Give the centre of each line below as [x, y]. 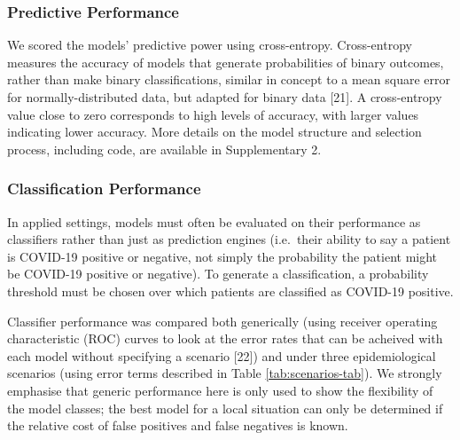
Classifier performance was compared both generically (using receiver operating [222, 321]
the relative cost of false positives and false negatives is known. [178, 425]
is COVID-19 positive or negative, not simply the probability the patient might [222, 256]
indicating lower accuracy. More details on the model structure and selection [214, 132]
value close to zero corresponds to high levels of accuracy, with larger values [213, 114]
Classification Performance [104, 189]
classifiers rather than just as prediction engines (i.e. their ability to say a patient [229, 239]
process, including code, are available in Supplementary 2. [164, 149]
